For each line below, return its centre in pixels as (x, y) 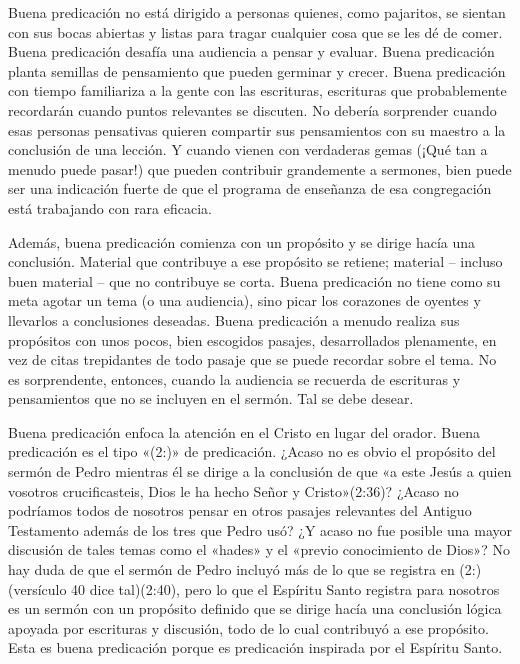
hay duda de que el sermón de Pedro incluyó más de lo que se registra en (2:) (245, 569)
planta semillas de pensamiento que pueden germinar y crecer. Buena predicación (257, 70)
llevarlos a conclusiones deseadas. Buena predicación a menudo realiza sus (234, 319)
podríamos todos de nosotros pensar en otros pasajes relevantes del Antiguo (240, 510)
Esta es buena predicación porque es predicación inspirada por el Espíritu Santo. (255, 647)
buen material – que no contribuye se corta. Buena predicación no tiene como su (254, 280)
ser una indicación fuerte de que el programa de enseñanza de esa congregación (250, 188)
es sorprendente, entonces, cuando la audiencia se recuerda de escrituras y (234, 378)
